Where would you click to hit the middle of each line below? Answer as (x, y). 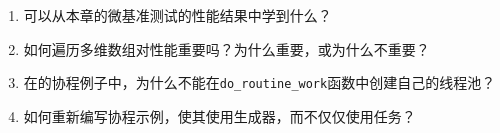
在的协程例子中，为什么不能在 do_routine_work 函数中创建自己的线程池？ (259, 82)
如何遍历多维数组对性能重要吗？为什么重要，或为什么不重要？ (226, 48)
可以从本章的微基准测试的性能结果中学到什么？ (177, 15)
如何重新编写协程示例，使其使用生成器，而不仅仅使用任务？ (219, 115)
